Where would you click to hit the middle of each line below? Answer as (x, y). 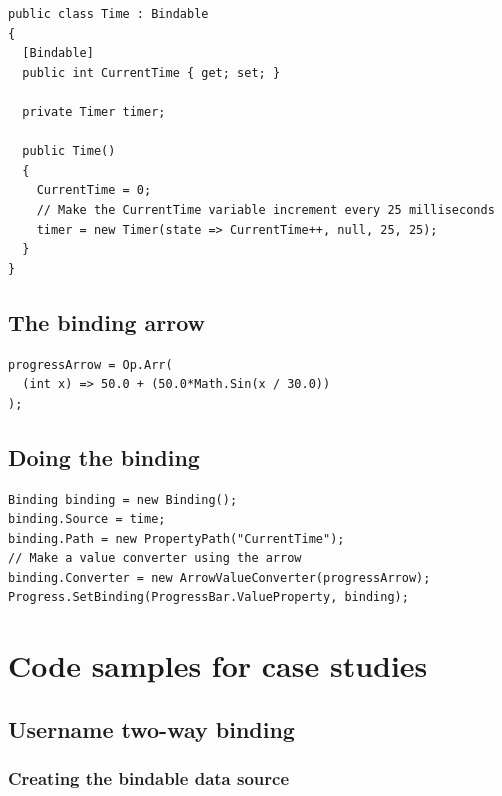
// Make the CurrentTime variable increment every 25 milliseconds (265, 209)
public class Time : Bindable (108, 14)
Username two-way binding (151, 728)
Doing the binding (104, 456)
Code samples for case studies (218, 665)
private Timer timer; (94, 111)
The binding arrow (107, 321)
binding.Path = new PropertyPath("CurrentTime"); (176, 538)
